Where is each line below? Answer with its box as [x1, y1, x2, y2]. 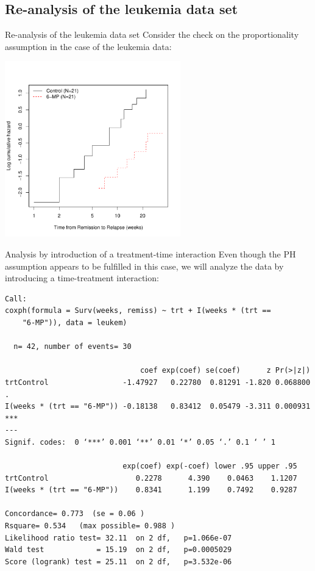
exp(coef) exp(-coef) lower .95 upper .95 [122, 462, 297, 471]
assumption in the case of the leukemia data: [5, 40, 172, 52]
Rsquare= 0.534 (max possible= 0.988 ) [5, 522, 175, 531]
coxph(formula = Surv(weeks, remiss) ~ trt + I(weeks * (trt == [5, 306, 271, 315]
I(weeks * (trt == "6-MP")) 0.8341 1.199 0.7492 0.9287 [5, 486, 297, 495]
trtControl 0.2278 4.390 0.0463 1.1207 [5, 473, 297, 483]
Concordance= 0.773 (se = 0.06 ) [5, 509, 145, 519]
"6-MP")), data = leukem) [22, 318, 127, 327]
